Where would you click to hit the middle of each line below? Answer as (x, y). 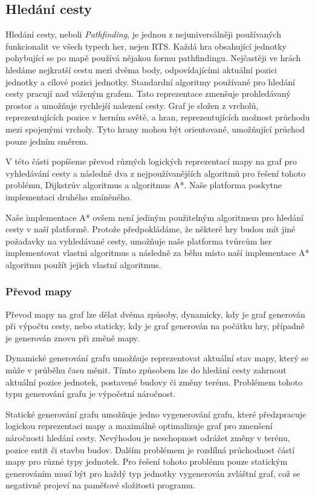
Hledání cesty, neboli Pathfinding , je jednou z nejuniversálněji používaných (143, 34)
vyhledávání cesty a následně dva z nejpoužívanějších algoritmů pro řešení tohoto (156, 173)
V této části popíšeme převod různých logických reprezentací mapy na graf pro (151, 161)
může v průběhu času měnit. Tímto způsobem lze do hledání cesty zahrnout (146, 370)
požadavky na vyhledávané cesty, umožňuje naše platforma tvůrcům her (139, 241)
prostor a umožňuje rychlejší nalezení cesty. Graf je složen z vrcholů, (132, 105)
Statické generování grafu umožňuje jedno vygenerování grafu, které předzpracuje (156, 414)
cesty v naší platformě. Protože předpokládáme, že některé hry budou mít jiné (151, 229)
